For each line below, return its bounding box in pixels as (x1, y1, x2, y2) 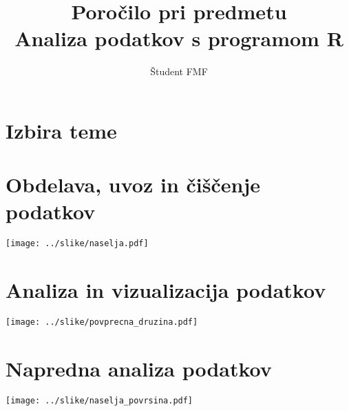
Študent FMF (150, 64, 208, 79)
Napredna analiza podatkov (6, 354, 272, 383)
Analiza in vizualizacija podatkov (6, 276, 326, 304)
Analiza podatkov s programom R (14, 24, 343, 52)
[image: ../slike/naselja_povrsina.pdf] (6, 395, 193, 405)
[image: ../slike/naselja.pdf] (6, 239, 149, 249)
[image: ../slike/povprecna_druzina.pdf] (6, 317, 198, 328)
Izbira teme (6, 116, 117, 144)
